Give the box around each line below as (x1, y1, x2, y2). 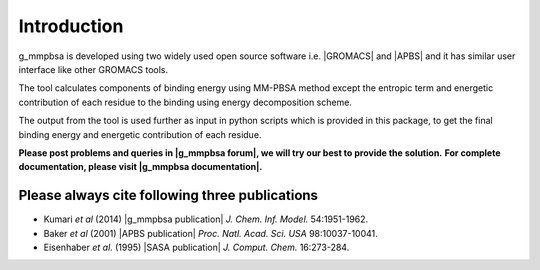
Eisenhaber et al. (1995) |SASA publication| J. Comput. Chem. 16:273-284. (43, 241, 350, 253)
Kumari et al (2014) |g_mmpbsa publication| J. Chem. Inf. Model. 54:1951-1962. (43, 213, 369, 225)
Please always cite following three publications (18, 187, 319, 204)
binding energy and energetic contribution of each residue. (18, 128, 262, 140)
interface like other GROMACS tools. (18, 63, 169, 75)
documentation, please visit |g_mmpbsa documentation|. (18, 161, 263, 173)
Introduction (18, 15, 124, 37)
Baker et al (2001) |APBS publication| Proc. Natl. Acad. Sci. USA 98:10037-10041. (43, 227, 379, 239)
